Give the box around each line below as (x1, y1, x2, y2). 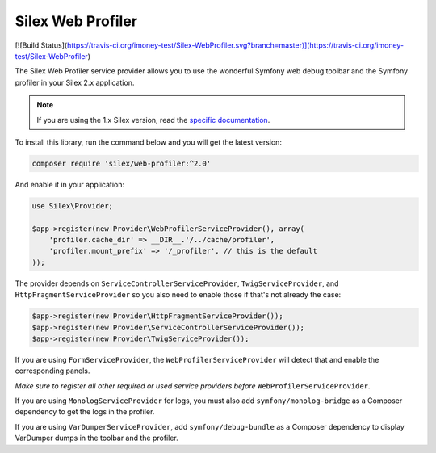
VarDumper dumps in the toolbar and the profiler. (15, 433, 179, 443)
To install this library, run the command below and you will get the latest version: (15, 137, 283, 147)
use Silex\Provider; (31, 201, 113, 210)
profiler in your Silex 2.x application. (15, 78, 135, 87)
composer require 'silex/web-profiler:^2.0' (31, 158, 212, 168)
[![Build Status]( (15, 40, 68, 50)
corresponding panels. (15, 366, 90, 375)
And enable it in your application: (15, 179, 125, 189)
